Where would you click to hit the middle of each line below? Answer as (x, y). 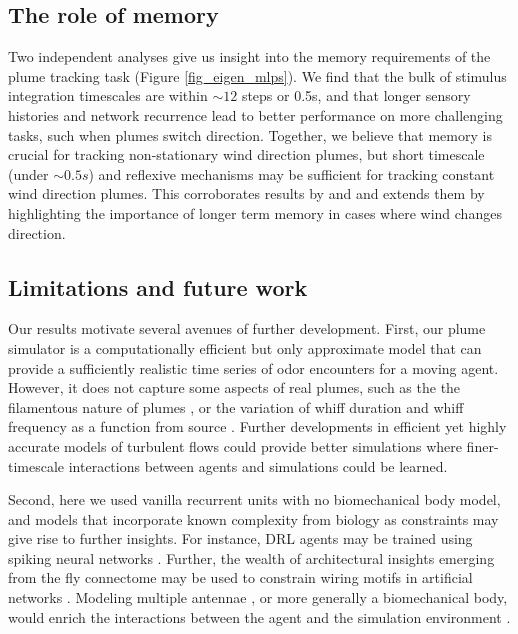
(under (28, 173)
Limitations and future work (158, 286)
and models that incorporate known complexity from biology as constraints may (253, 518)
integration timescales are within (108, 95)
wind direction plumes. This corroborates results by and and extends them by (246, 193)
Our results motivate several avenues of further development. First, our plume (247, 328)
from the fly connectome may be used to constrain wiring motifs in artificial (240, 577)
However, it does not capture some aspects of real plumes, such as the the (234, 387)
